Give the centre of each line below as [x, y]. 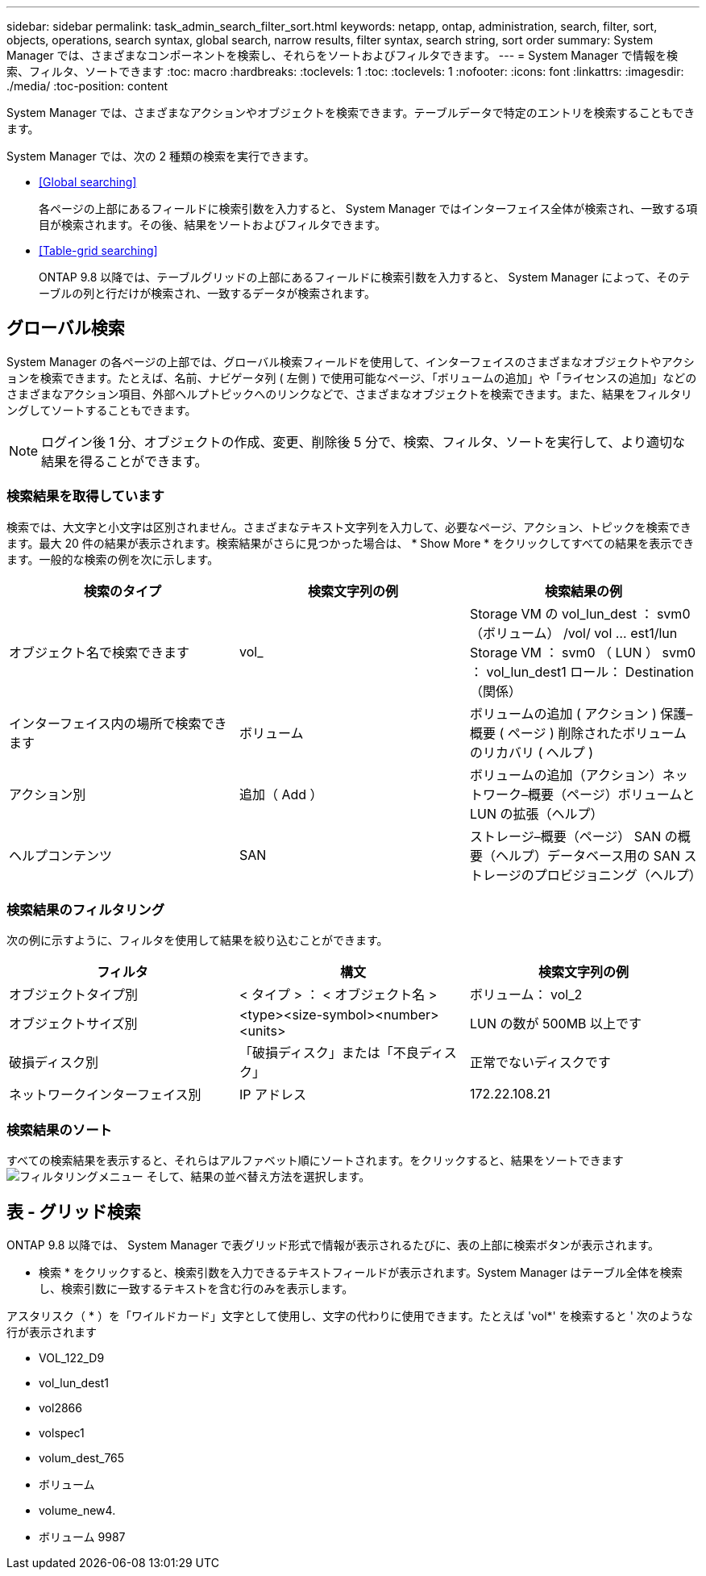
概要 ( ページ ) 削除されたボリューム [578, 733]
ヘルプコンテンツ [61, 855]
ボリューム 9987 [82, 1536]
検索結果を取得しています [85, 496]
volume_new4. [77, 1510]
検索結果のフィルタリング [85, 909]
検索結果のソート [59, 1130]
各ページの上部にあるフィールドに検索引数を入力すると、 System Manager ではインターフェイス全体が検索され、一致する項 [368, 208]
